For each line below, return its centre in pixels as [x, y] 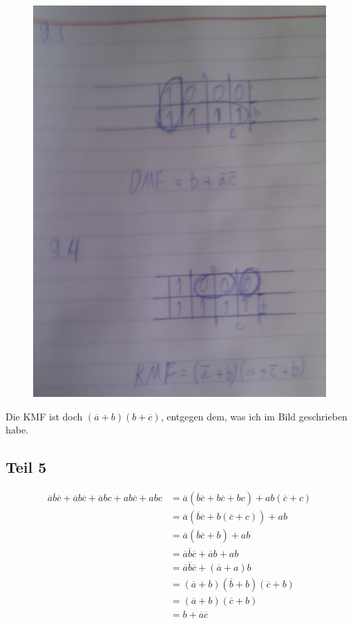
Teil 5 [26, 467]
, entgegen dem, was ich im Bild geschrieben [254, 416]
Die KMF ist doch [44, 416]
